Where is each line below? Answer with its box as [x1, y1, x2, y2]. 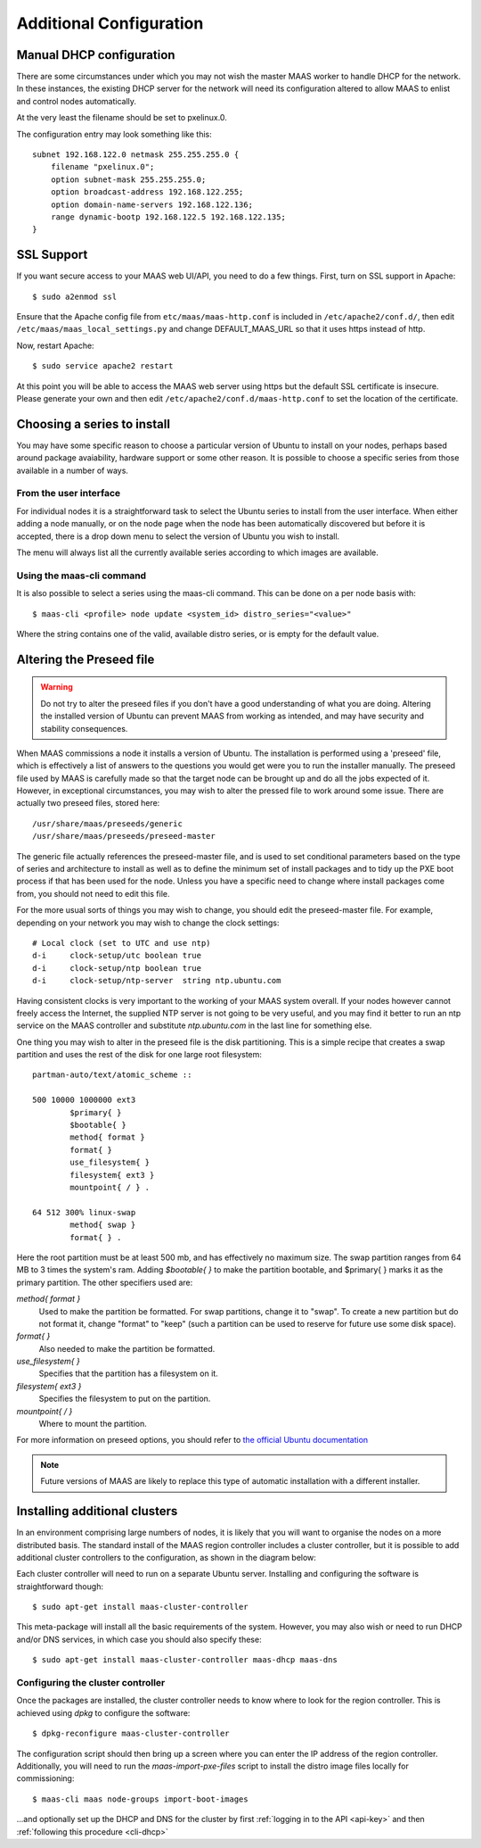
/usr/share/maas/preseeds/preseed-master [32, 831, 216, 841]
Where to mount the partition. [38, 1419, 147, 1430]
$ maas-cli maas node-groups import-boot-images [32, 1794, 249, 1804]
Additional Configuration [16, 13, 204, 33]
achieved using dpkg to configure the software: [16, 1707, 191, 1718]
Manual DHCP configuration [16, 47, 175, 62]
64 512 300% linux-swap [32, 1207, 136, 1217]
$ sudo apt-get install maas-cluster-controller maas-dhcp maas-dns [32, 1655, 338, 1665]
